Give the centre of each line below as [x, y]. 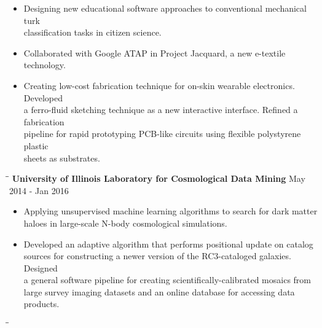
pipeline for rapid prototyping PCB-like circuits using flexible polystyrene [162, 134]
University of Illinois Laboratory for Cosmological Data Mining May [159, 178]
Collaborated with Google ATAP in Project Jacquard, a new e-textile [155, 53]
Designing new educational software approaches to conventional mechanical [165, 8]
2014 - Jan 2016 [39, 190]
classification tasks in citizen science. [92, 32]
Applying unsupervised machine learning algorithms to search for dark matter [171, 211]
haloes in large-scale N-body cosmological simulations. [125, 223]
